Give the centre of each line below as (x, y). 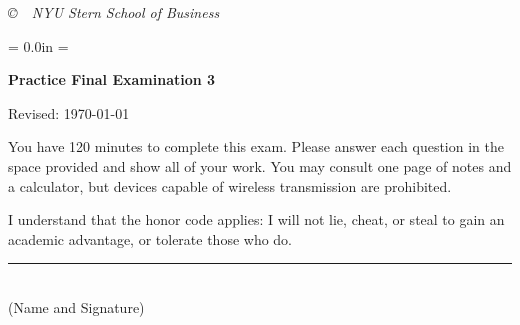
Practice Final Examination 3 (112, 79)
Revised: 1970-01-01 (69, 112)
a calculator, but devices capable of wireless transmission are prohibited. (230, 185)
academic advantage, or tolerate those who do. (150, 238)
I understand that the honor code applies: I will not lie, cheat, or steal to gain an (256, 219)
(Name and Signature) (76, 306)
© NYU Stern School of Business (114, 12)
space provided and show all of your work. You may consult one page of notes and (260, 165)
